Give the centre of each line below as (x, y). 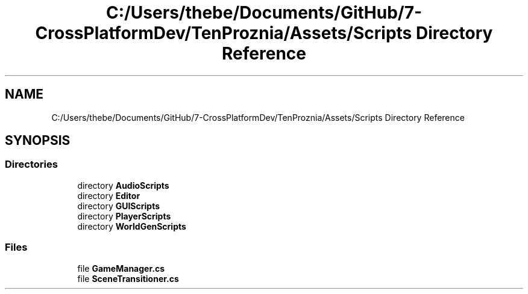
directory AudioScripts (123, 185)
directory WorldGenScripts (132, 226)
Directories (31, 164)
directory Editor (109, 195)
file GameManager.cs (121, 268)
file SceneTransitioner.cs (128, 278)
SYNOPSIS (38, 141)
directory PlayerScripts (124, 216)
